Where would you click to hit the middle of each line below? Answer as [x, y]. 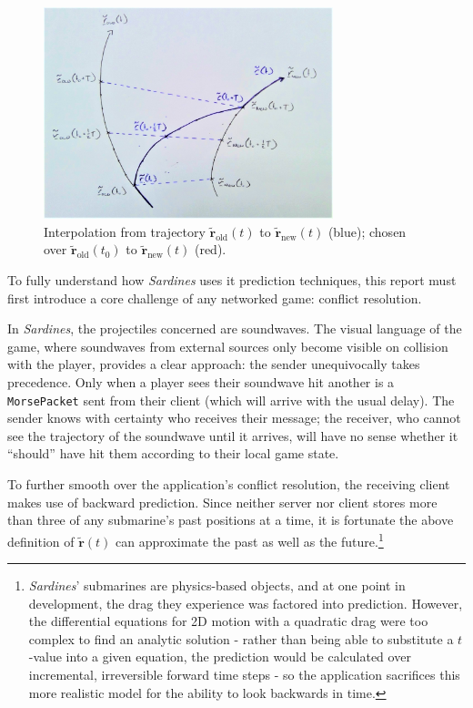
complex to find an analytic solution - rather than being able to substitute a [241, 638]
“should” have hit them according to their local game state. [173, 453]
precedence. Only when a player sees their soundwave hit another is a [201, 382]
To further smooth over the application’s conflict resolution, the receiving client [229, 484]
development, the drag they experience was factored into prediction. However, [246, 603]
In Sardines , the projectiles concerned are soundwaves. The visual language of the [235, 328]
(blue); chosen [367, 231]
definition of [41, 541]
